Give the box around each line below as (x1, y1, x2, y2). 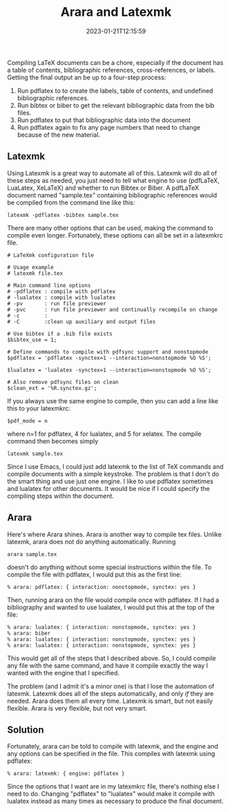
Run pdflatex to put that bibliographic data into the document (17, 115, 191, 124)
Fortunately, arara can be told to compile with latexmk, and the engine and (7, 742, 219, 751)
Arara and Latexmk (60, 4, 172, 20)
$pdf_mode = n (7, 417, 48, 425)
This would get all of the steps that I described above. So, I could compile (7, 654, 216, 662)
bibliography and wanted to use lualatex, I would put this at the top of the (7, 603, 215, 611)
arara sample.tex (7, 550, 57, 558)
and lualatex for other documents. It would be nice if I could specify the (7, 484, 211, 492)
